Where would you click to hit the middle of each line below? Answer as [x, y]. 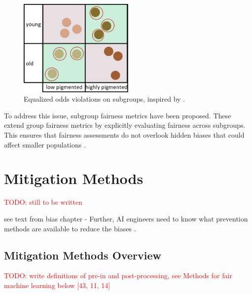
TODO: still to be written [43, 202]
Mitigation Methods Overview [83, 255]
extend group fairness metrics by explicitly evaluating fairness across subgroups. [125, 125]
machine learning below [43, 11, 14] [57, 285]
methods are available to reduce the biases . [70, 228]
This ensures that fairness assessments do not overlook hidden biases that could [124, 135]
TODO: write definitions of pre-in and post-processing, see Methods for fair [118, 276]
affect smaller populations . [45, 144]
